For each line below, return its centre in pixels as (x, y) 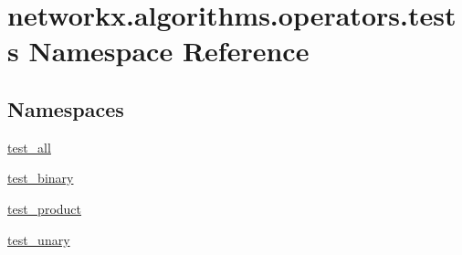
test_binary (41, 178)
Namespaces (66, 108)
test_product (45, 208)
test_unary (39, 239)
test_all (29, 147)
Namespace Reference (169, 51)
